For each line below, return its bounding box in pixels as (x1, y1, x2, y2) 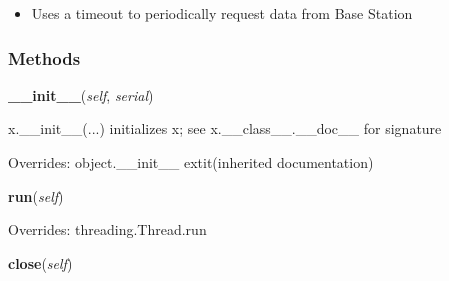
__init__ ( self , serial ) (8, 84, 154, 105)
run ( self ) (8, 185, 64, 206)
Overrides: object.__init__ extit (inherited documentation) (8, 152, 374, 172)
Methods (8, 45, 81, 70)
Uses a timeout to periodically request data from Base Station (31, 3, 413, 23)
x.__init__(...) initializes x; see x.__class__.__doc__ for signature (8, 118, 442, 139)
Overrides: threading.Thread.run (8, 219, 207, 240)
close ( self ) (8, 252, 73, 273)
